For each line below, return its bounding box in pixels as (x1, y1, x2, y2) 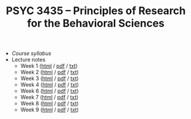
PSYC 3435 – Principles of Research (5, 4, 186, 18)
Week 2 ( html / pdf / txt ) (20, 69, 79, 76)
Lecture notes (11, 56, 46, 63)
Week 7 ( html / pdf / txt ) (20, 94, 79, 101)
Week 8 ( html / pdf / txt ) (20, 100, 79, 107)
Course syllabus (11, 50, 52, 57)
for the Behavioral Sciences (27, 16, 165, 30)
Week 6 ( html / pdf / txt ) (20, 87, 79, 95)
